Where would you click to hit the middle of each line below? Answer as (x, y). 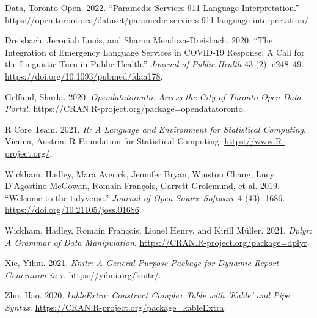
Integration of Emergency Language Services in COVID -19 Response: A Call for (155, 52)
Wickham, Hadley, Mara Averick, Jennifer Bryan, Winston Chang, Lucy (140, 173)
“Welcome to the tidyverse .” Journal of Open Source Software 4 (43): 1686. (145, 197)
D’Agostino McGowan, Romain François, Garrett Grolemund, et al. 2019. (142, 186)
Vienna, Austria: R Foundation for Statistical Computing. (113, 141)
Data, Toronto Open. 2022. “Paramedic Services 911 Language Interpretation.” (152, 7)
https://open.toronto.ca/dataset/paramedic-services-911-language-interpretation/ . (158, 19)
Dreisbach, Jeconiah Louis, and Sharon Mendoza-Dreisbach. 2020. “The (139, 40)
